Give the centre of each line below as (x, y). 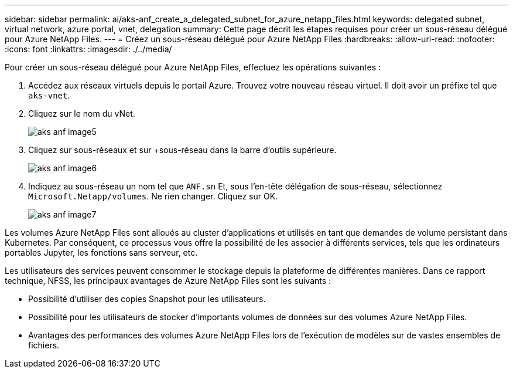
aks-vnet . (49, 95)
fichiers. (44, 345)
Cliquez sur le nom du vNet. (82, 113)
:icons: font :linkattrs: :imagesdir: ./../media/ (88, 49)
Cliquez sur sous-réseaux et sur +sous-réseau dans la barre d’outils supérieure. (182, 150)
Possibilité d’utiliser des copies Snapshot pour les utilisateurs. (147, 299)
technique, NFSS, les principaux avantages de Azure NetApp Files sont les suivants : (168, 281)
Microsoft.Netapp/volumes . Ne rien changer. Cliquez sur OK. (153, 196)
